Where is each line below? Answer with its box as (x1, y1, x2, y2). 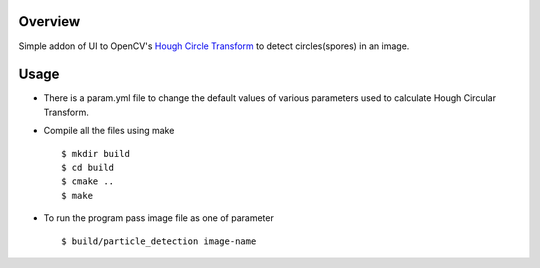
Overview (18, 13, 81, 30)
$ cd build (61, 161, 115, 173)
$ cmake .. (61, 176, 115, 187)
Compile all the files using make (43, 125, 175, 137)
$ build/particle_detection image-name (61, 235, 257, 247)
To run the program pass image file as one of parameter (43, 212, 274, 224)
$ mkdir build (61, 148, 130, 159)
